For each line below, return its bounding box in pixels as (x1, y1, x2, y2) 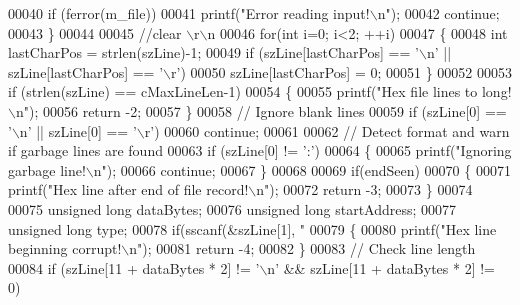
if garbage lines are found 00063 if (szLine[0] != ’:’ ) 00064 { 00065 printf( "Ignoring (8, 140, 512, 161)
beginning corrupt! (8, 238, 122, 259)
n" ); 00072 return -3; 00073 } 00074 (256, 179, 473, 200)
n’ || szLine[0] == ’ (19, 120, 137, 141)
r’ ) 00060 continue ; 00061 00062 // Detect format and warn (144, 120, 510, 141)
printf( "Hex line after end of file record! (8, 179, 249, 200)
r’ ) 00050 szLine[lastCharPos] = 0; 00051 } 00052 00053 (171, 61, 512, 82)
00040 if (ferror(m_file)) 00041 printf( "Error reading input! (8, 3, 370, 23)
